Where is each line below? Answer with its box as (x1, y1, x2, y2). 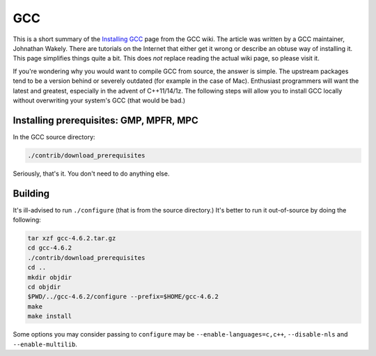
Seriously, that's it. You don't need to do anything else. (13, 169, 170, 178)
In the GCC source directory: (13, 132, 95, 141)
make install (27, 312, 72, 320)
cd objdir (27, 283, 61, 291)
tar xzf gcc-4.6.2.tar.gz (27, 234, 116, 242)
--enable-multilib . (13, 340, 78, 348)
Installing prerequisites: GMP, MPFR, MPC (13, 114, 198, 126)
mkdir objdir (27, 273, 72, 281)
